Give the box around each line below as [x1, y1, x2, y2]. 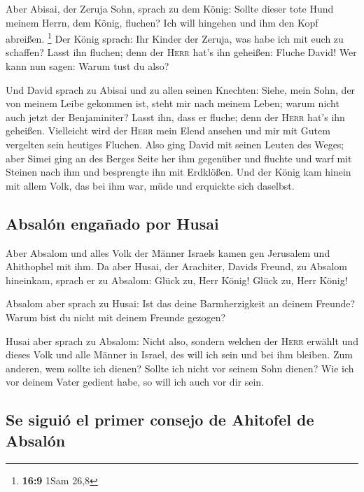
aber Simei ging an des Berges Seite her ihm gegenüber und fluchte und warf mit [6, 150, 352, 165]
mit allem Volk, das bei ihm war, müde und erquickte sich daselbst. [6, 178, 295, 192]
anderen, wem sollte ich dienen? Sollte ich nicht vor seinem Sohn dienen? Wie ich [6, 360, 354, 375]
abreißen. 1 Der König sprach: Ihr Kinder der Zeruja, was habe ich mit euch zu [6, 29, 344, 45]
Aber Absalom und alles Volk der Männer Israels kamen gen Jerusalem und [6, 245, 330, 260]
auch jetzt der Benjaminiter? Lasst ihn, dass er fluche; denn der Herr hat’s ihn [6, 109, 345, 124]
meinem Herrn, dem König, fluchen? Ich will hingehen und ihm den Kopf [6, 15, 318, 29]
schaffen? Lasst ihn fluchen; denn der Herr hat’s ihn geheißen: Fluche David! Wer [6, 45, 357, 59]
